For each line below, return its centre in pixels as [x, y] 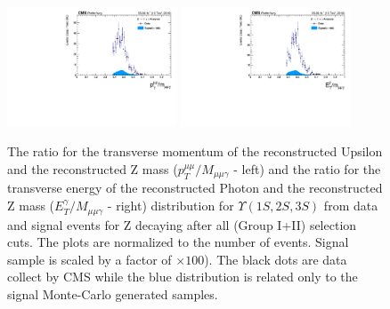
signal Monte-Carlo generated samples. [113, 293]
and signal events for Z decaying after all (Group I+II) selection [182, 224]
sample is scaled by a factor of [89, 259]
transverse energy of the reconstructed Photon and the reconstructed [195, 188]
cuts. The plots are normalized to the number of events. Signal [178, 242]
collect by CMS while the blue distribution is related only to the [183, 277]
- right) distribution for [171, 206]
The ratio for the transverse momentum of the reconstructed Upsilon [195, 151]
